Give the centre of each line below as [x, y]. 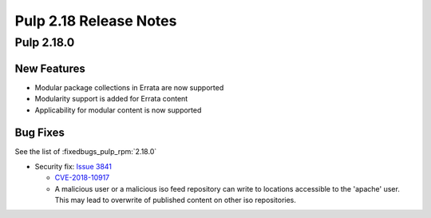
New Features [50, 68]
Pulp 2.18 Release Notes [96, 21]
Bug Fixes [40, 133]
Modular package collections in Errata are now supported [129, 87]
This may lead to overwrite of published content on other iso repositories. [176, 200]
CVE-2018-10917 [82, 178]
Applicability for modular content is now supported [118, 110]
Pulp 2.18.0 [45, 42]
